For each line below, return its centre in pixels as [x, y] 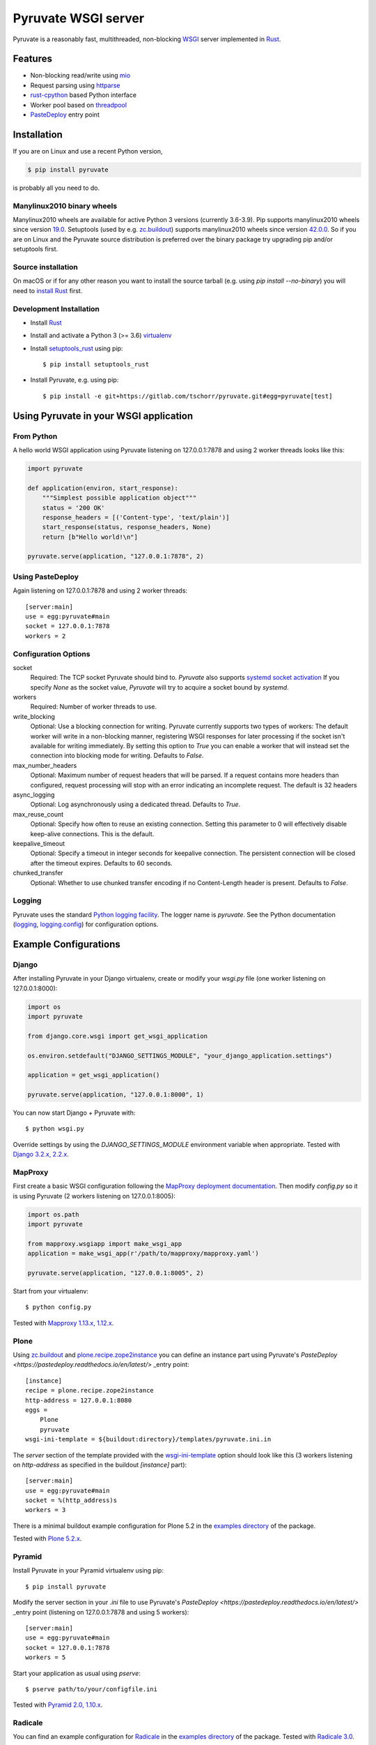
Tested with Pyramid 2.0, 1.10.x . [58, 1705]
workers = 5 [46, 1657]
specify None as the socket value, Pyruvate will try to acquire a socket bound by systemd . [159, 687]
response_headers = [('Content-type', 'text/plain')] [136, 517]
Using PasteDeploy [46, 577]
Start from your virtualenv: [50, 1291]
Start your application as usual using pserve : [77, 1673]
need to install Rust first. [48, 290]
